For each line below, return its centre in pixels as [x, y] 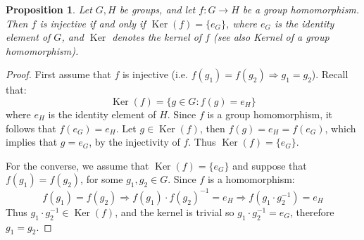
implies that [32, 142]
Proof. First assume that [58, 74]
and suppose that [270, 165]
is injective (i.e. [155, 74]
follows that [31, 128]
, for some [102, 179]
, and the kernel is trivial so [175, 211]
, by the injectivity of [134, 142]
